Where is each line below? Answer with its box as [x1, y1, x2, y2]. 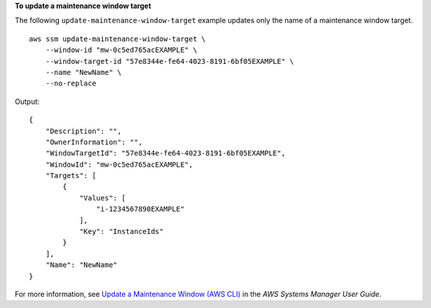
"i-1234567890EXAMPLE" [96, 204, 185, 214]
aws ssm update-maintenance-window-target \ [29, 34, 207, 43]
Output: [14, 97, 40, 106]
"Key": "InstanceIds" [79, 227, 164, 236]
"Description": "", [45, 126, 122, 136]
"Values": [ [79, 193, 126, 203]
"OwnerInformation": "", [45, 137, 143, 147]
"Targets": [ [45, 172, 97, 180]
